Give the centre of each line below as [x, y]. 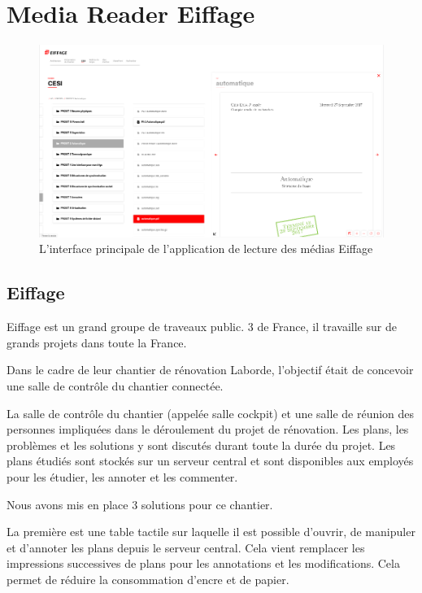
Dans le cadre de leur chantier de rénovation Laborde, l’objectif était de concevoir [210, 370]
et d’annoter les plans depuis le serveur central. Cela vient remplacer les [186, 547]
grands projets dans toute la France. [97, 342]
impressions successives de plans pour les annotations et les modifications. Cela [203, 563]
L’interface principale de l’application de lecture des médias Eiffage [206, 249]
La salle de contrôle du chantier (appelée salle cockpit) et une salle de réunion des [211, 413]
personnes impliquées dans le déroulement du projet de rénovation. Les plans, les [208, 429]
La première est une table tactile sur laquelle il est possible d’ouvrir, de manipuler [211, 532]
